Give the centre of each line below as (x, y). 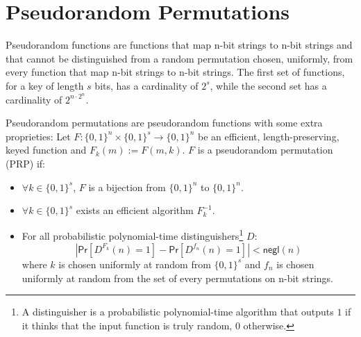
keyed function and (46, 150)
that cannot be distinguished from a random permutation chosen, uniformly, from (179, 58)
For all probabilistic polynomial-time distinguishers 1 (133, 235)
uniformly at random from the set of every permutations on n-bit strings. (177, 278)
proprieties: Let (38, 136)
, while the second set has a (268, 85)
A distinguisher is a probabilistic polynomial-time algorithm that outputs (178, 312)
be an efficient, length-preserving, (269, 136)
